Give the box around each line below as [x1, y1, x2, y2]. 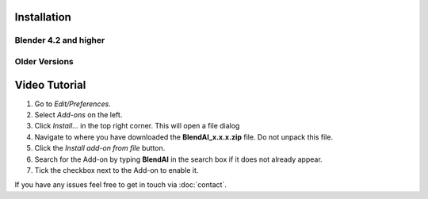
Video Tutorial [14, 78, 86, 91]
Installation [14, 10, 71, 24]
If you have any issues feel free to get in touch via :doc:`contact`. [14, 180, 227, 189]
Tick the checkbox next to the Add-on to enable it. [34, 166, 199, 174]
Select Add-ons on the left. [34, 110, 123, 120]
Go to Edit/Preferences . [34, 99, 111, 109]
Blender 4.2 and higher [14, 35, 105, 46]
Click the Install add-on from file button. [34, 144, 166, 153]
